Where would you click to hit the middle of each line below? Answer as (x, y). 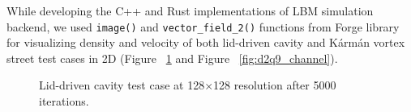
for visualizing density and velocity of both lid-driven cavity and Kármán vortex (206, 42)
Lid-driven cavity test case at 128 (122, 85)
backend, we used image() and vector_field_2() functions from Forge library (203, 26)
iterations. (64, 101)
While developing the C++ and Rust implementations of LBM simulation (190, 10)
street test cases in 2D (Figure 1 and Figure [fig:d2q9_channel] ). (172, 58)
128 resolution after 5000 (275, 85)
